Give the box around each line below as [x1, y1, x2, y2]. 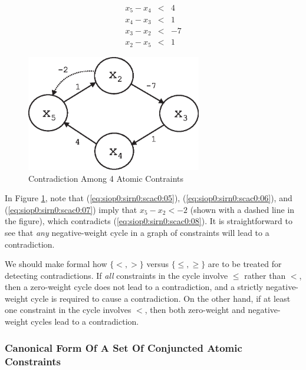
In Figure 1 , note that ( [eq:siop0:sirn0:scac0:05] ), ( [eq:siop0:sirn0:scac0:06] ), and [5, 192, 292, 204]
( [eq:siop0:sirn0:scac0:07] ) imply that [5, 203, 137, 215]
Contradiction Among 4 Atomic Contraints [28, 172, 184, 184]
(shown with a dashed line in [190, 203, 295, 215]
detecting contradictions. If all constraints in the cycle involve [5, 269, 228, 281]
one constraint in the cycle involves [5, 304, 131, 316]
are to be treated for [208, 258, 282, 270]
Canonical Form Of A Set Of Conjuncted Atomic [5, 340, 242, 355]
